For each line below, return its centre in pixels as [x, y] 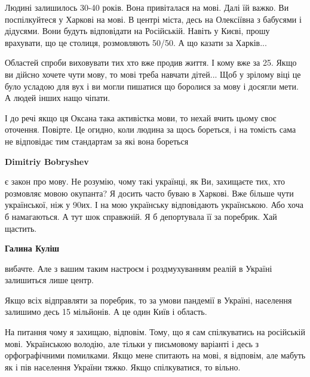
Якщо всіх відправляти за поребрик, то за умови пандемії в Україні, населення [148, 300]
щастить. [21, 228]
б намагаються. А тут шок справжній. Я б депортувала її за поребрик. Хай [141, 216]
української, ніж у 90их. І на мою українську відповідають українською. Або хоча [154, 205]
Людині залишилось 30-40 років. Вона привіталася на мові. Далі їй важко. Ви [147, 7]
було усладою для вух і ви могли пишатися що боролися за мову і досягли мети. [152, 86]
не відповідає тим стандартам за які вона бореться [97, 141]
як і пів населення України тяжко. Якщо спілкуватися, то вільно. [123, 367]
